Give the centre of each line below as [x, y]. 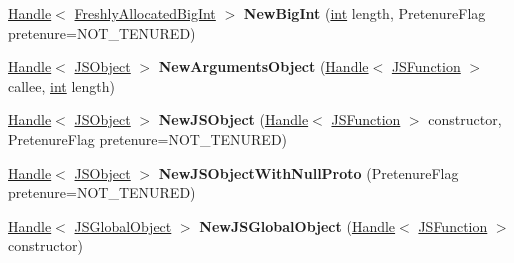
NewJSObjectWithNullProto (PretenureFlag [308, 172]
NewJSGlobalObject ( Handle [297, 225]
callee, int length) [61, 85]
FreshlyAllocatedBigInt [145, 13]
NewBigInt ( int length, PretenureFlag [364, 13]
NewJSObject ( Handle [233, 119]
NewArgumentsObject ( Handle [263, 66]
